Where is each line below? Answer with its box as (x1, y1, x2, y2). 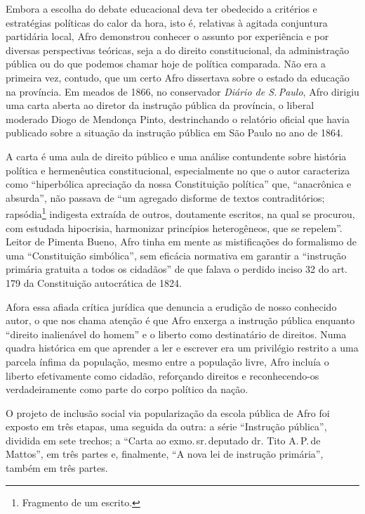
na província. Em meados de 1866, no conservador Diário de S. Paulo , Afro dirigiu (6, 84, 359, 98)
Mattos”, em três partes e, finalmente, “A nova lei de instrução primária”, (6, 446, 324, 461)
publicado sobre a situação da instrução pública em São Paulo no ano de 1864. (6, 125, 343, 140)
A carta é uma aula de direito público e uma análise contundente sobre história (6, 148, 347, 163)
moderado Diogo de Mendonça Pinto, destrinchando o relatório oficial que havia (6, 111, 350, 126)
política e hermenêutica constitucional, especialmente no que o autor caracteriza (6, 162, 350, 177)
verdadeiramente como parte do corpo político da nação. (6, 382, 248, 397)
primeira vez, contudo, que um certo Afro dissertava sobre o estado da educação (6, 70, 350, 84)
